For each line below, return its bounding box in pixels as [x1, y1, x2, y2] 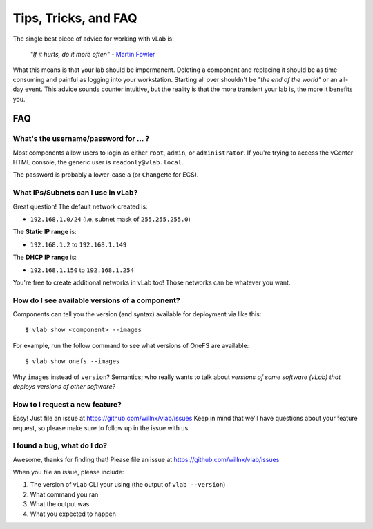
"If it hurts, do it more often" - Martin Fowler [30, 50, 155, 58]
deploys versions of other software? [12, 383, 116, 391]
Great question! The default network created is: [12, 202, 148, 211]
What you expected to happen [30, 510, 117, 518]
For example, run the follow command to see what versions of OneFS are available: [12, 341, 249, 349]
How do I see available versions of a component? [12, 296, 180, 305]
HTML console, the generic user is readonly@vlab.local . [12, 158, 184, 166]
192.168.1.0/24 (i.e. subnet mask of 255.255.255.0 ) [30, 215, 191, 223]
